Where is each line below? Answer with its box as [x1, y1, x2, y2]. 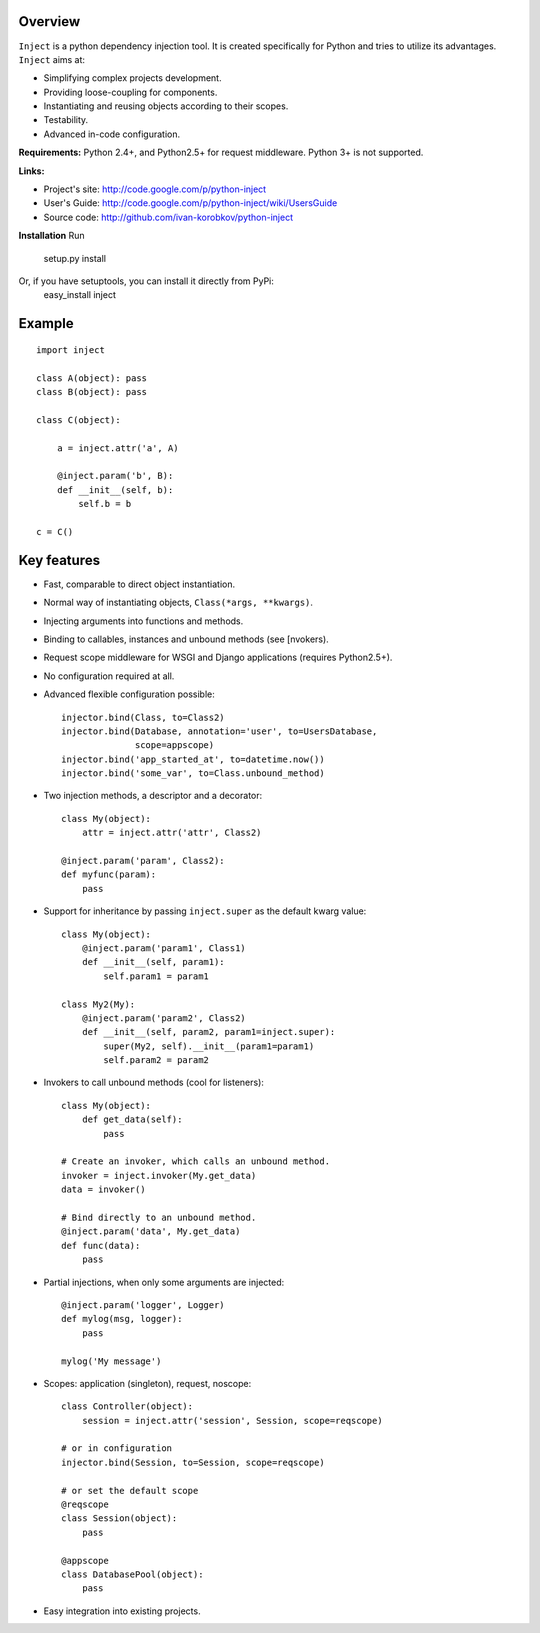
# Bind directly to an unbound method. [61, 1212, 257, 1223]
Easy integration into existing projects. [43, 1605, 201, 1617]
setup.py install [43, 252, 107, 264]
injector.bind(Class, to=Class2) [61, 711, 225, 723]
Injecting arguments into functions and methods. [43, 615, 244, 627]
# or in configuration [61, 1443, 173, 1454]
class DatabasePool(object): [61, 1568, 204, 1580]
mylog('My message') [61, 1355, 162, 1367]
